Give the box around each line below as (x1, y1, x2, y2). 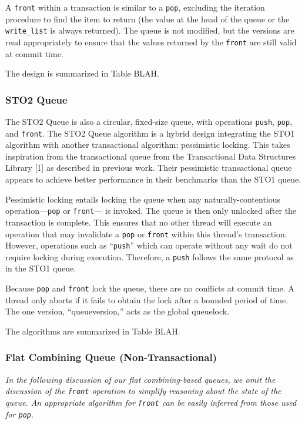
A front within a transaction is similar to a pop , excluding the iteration (5, 1, 265, 13)
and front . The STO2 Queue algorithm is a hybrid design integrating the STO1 (5, 127, 295, 139)
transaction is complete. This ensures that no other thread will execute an (5, 216, 272, 228)
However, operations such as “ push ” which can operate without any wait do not (5, 239, 293, 251)
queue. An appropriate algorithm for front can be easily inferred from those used (5, 396, 297, 408)
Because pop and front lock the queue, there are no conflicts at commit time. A (5, 282, 294, 294)
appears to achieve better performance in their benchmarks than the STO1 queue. (5, 173, 301, 185)
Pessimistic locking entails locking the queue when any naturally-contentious (5, 193, 281, 205)
